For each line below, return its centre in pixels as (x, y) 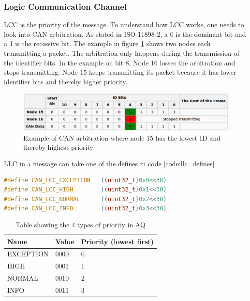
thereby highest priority (58, 147)
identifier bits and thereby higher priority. (66, 81)
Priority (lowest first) (118, 241)
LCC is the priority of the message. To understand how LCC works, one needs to (124, 24)
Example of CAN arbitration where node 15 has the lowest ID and (122, 137)
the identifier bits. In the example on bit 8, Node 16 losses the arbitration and (120, 62)
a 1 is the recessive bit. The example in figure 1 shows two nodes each (107, 43)
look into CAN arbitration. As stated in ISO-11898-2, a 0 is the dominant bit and (125, 34)
